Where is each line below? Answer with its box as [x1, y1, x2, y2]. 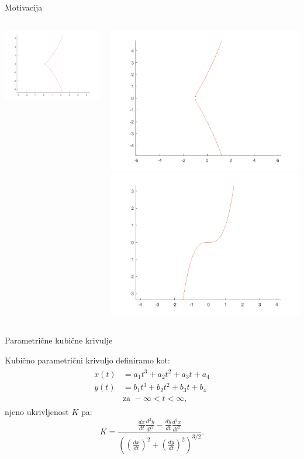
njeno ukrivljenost [5, 406, 69, 418]
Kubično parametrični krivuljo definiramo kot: [5, 353, 170, 366]
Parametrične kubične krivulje [5, 334, 113, 346]
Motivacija [5, 1, 43, 13]
